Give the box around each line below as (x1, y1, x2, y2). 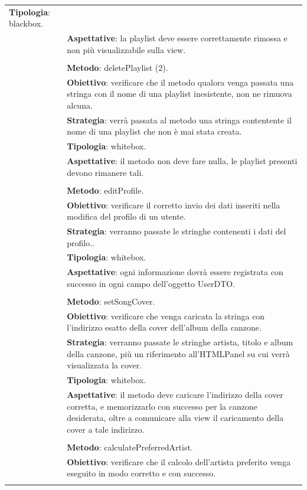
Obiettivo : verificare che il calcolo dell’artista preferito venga (67, 455, 291, 468)
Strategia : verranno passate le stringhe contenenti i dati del (67, 225, 286, 237)
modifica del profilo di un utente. (67, 210, 186, 223)
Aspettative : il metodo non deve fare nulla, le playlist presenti (67, 155, 298, 167)
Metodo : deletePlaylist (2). (67, 61, 168, 73)
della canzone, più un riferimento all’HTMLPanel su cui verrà (67, 347, 290, 360)
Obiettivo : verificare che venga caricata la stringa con (67, 309, 265, 322)
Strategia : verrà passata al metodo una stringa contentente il (67, 113, 292, 126)
